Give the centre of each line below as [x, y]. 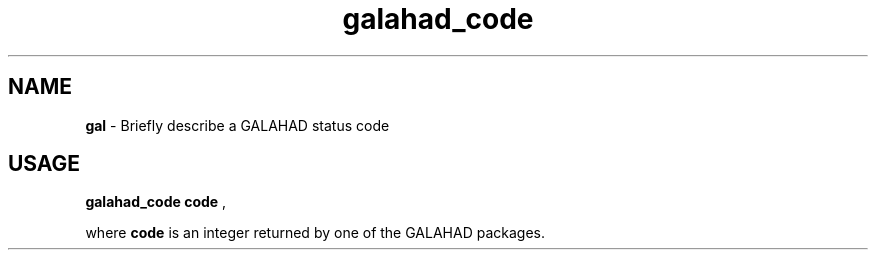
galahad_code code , [156, 202]
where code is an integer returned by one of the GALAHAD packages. [315, 233]
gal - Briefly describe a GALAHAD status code [237, 125]
